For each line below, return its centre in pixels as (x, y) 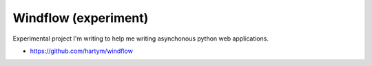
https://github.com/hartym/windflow (82, 51)
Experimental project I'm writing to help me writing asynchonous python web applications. (141, 38)
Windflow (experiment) (81, 18)
